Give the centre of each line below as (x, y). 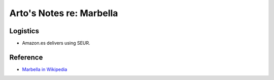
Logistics (24, 31)
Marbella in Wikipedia (45, 69)
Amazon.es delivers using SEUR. (56, 43)
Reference (26, 57)
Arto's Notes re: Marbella (64, 13)
